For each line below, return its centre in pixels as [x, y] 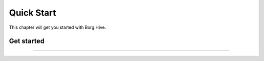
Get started [27, 41]
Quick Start [33, 13]
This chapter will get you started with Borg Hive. [57, 27]
